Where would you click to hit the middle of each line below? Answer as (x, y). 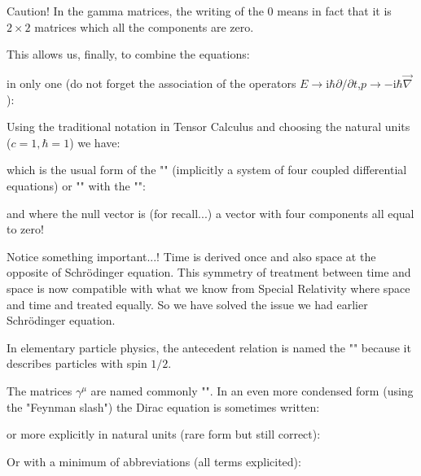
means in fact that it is (334, 11)
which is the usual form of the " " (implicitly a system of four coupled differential (207, 170)
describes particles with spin (77, 363)
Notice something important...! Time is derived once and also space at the (191, 256)
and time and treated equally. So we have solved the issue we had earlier (187, 304)
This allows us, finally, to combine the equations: (128, 54)
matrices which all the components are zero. (144, 26)
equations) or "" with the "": (76, 185)
